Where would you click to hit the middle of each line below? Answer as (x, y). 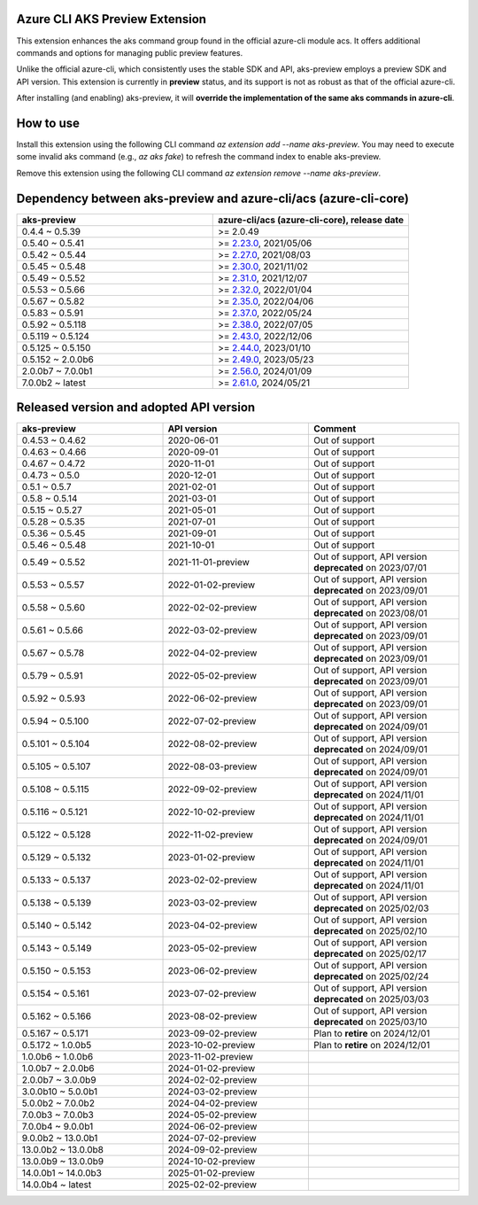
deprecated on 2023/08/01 (371, 613)
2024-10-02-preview (212, 1162)
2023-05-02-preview (212, 948)
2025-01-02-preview (212, 1173)
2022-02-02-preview (212, 608)
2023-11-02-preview (211, 1057)
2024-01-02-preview (212, 1069)
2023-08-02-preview (212, 1016)
